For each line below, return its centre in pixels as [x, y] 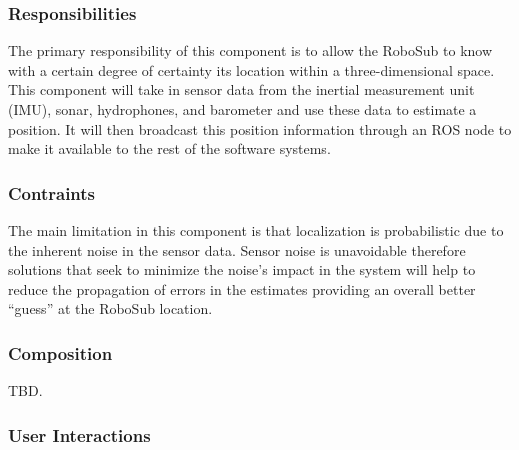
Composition [60, 352]
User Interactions [79, 434]
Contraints [52, 192]
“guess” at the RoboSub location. [110, 308]
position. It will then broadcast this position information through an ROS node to [260, 128]
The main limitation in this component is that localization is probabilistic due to [256, 230]
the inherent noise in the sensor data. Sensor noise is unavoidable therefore [237, 249]
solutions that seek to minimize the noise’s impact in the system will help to [242, 269]
